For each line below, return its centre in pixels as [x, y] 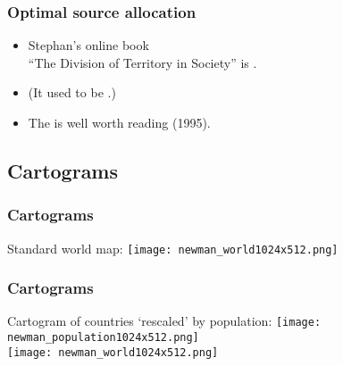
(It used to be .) [72, 92]
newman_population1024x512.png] [103, 338]
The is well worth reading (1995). [119, 122]
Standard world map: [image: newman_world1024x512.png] [173, 248]
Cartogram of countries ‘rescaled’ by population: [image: [164, 321]
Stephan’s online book [88, 45]
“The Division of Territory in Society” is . [142, 62]
